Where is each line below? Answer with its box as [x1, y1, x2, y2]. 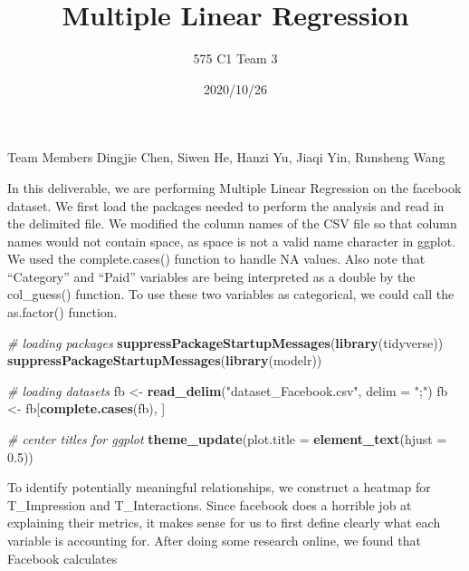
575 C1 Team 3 [193, 49, 278, 68]
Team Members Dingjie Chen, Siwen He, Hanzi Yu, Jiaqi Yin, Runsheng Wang [7, 148, 445, 167]
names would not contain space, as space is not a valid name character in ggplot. [7, 231, 456, 250]
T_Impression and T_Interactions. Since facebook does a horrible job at [7, 495, 412, 514]
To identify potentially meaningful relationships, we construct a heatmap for [7, 478, 431, 497]
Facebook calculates [7, 548, 118, 567]
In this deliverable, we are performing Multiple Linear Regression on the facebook [7, 178, 462, 197]
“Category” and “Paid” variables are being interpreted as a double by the [7, 266, 416, 285]
